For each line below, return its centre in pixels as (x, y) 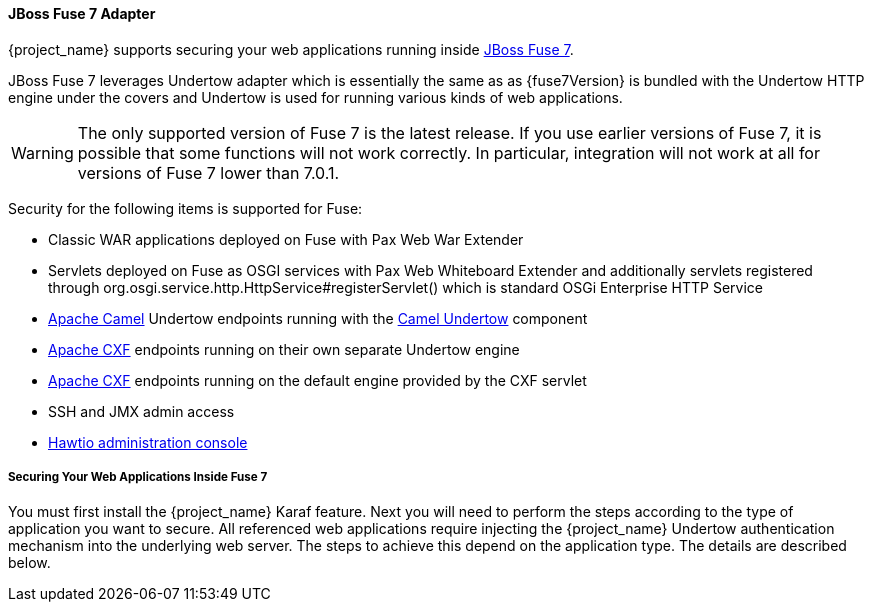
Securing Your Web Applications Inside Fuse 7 (138, 477)
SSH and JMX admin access (141, 411)
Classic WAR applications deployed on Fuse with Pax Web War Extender (286, 239)
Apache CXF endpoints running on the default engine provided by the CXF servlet (317, 380)
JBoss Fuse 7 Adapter (82, 13)
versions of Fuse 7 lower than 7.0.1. (208, 172)
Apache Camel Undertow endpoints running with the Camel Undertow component (318, 318)
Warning (42, 152)
